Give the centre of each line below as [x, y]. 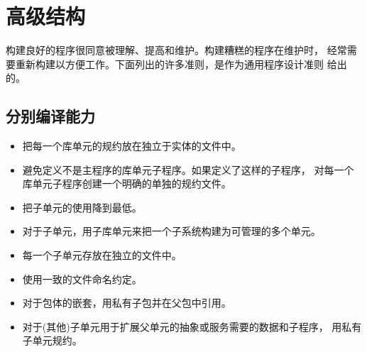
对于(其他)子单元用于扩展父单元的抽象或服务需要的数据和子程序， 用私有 [192, 326]
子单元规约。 [52, 340]
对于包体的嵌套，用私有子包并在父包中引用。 [127, 303]
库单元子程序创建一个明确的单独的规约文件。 [127, 183]
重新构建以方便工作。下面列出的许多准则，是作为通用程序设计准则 [169, 64]
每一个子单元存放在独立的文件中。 [102, 255]
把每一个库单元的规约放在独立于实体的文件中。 [132, 146]
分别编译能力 [50, 116]
